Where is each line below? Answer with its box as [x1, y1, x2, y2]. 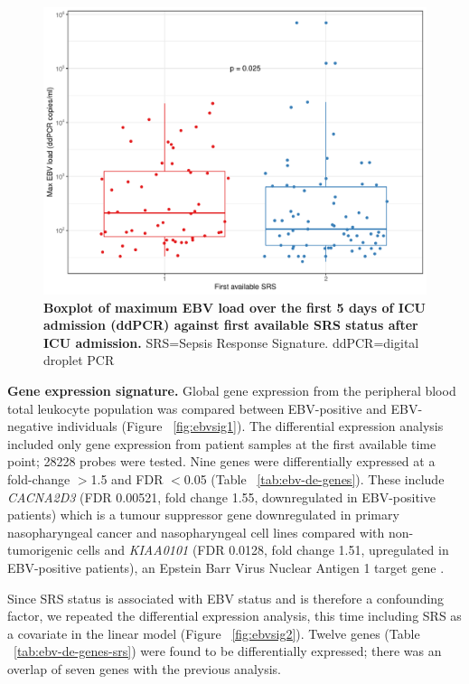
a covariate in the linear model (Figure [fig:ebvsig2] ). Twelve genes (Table [7, 623, 420, 642]
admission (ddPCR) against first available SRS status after [43, 315, 418, 334]
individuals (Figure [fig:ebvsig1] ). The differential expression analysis [57, 417, 444, 436]
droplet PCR [43, 351, 115, 370]
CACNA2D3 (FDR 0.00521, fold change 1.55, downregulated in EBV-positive [7, 487, 436, 506]
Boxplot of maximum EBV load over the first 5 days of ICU [43, 297, 426, 316]
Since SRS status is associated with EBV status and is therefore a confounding [7, 588, 445, 607]
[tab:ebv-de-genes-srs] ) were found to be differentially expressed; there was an [14, 642, 442, 661]
